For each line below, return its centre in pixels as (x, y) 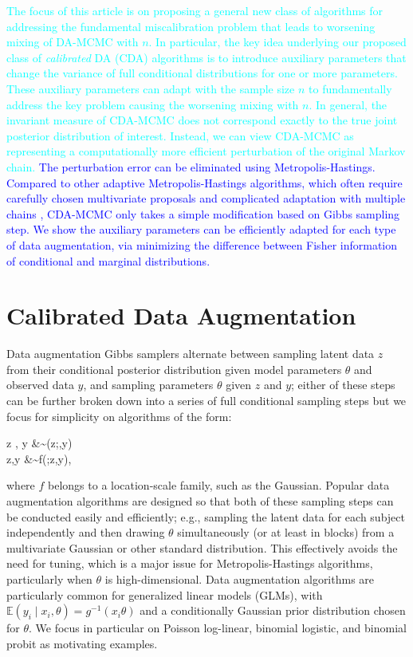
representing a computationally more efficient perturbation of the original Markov (206, 151)
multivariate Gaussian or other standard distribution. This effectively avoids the (202, 547)
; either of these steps (343, 385)
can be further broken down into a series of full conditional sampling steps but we (206, 400)
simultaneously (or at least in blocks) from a (286, 532)
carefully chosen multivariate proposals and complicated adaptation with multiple (206, 198)
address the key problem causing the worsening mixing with (153, 104)
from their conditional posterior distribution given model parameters (174, 369)
